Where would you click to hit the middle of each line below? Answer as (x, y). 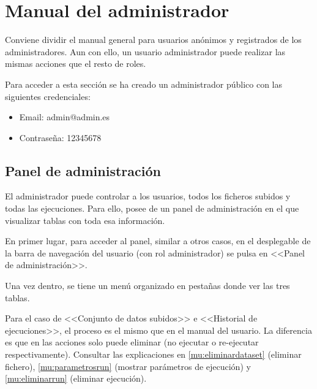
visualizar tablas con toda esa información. (85, 220)
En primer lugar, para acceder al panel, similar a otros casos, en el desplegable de (158, 241)
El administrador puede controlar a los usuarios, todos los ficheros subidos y (148, 196)
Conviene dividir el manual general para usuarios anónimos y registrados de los (153, 40)
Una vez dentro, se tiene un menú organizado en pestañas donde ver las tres (147, 286)
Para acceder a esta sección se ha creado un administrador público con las (144, 84)
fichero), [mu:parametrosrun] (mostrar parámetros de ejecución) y (128, 366)
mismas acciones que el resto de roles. (76, 64)
